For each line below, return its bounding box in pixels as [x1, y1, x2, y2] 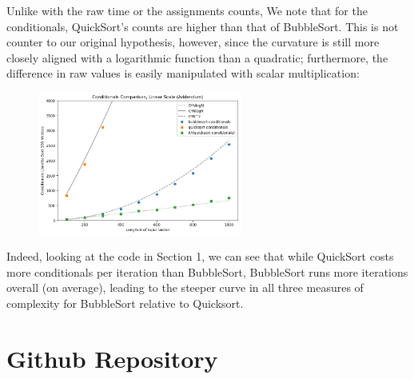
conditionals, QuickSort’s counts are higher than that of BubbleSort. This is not [6, 18, 399, 34]
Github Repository [6, 341, 218, 374]
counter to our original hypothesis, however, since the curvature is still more [6, 34, 380, 50]
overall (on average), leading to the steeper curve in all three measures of [6, 279, 364, 296]
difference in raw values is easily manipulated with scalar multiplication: [6, 65, 360, 82]
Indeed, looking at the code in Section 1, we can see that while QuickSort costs [6, 248, 394, 265]
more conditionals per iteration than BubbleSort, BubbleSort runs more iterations [6, 263, 408, 280]
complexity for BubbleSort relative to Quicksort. [6, 294, 244, 311]
